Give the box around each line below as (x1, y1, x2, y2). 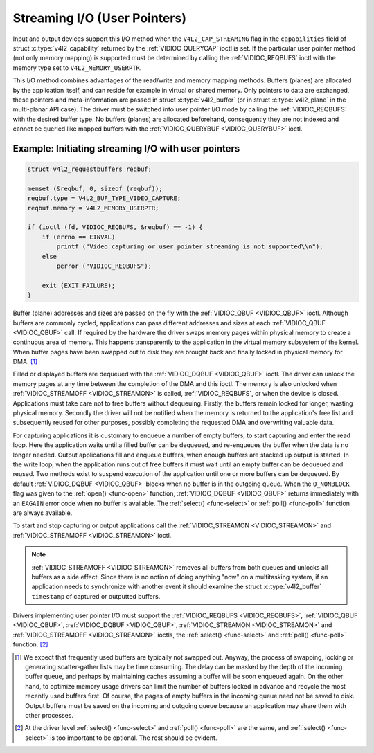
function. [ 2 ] (12, 640, 48, 648)
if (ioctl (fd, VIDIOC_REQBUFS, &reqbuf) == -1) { (27, 224, 204, 231)
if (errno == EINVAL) (42, 233, 116, 241)
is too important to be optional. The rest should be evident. (49, 734, 217, 742)
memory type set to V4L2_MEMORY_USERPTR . (12, 63, 142, 72)
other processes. (25, 711, 74, 719)
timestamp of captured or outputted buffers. (31, 592, 161, 600)
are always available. (12, 509, 73, 517)
